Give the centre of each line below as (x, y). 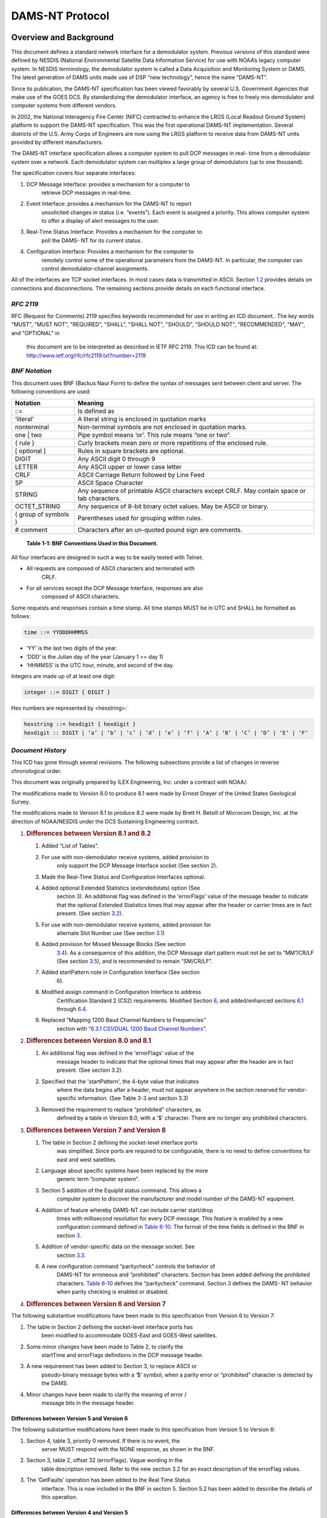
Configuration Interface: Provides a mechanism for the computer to (110, 251)
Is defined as (96, 411)
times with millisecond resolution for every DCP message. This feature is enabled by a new (170, 1218)
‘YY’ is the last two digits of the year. (72, 648)
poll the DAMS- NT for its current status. (92, 240)
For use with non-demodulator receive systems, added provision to (125, 857)
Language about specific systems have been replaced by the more (125, 1171)
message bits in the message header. (88, 1403)
